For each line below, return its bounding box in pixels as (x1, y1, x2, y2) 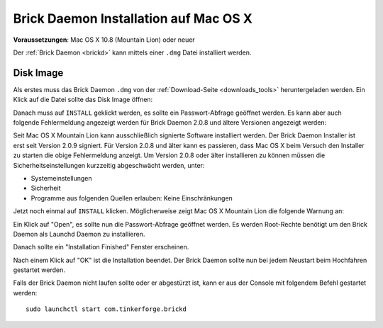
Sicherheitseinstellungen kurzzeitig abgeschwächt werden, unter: (13, 161, 205, 169)
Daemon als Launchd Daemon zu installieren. (13, 230, 145, 238)
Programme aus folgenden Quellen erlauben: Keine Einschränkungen (30, 193, 233, 202)
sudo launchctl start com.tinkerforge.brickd (26, 305, 187, 313)
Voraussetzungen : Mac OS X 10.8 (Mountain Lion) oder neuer (13, 35, 195, 44)
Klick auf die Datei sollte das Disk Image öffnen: (13, 96, 153, 104)
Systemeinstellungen (30, 174, 92, 182)
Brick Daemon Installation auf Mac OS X (13, 11, 253, 26)
